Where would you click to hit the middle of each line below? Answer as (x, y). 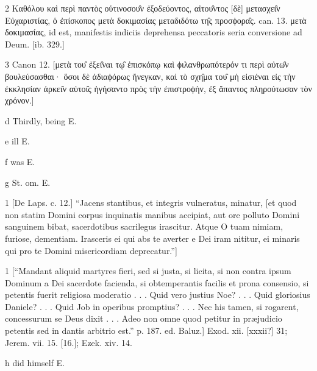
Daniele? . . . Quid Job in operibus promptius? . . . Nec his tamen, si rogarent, (152, 306)
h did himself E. (35, 363)
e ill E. (17, 141)
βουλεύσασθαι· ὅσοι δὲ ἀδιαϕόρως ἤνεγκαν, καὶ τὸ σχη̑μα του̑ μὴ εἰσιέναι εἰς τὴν (150, 76)
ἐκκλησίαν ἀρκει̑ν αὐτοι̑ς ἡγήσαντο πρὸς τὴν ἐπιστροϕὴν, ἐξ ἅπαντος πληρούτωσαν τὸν (158, 88)
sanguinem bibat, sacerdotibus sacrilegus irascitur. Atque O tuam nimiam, (144, 226)
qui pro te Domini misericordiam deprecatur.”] (91, 250)
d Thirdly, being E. (41, 120)
